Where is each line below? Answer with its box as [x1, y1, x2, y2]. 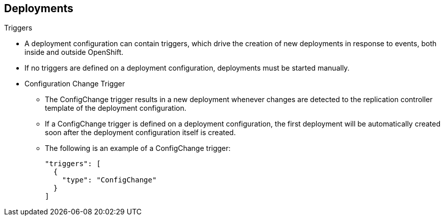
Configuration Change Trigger [24, 79, 125, 88]
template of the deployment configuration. [45, 104, 187, 113]
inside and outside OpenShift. [24, 48, 124, 57]
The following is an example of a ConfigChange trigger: [45, 144, 231, 153]
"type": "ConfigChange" [62, 176, 157, 184]
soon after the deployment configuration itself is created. [45, 128, 236, 137]
